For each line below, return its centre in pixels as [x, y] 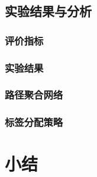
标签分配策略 [34, 122]
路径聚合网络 [34, 95]
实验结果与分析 [48, 11]
